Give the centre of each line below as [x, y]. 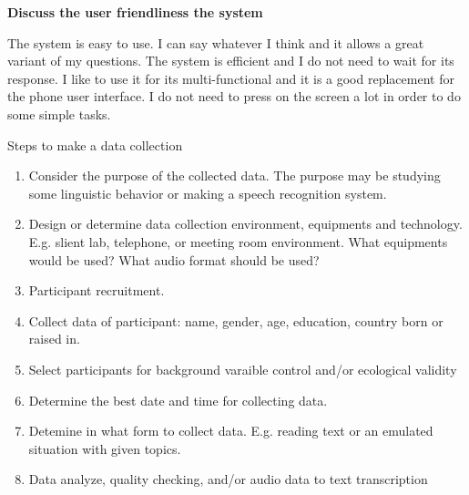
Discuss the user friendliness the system [135, 12]
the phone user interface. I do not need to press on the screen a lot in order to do [234, 96]
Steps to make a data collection [95, 144]
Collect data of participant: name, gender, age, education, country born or [236, 320]
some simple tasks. [59, 113]
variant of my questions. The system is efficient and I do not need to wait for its [231, 61]
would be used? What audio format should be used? [174, 259]
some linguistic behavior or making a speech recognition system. [208, 193]
